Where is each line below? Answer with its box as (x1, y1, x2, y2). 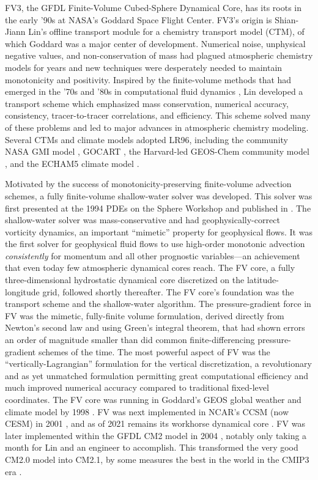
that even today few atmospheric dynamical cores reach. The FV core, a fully (5, 261, 295, 274)
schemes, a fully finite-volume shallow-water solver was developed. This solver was (5, 189, 312, 202)
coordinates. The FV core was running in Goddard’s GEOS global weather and (5, 393, 301, 405)
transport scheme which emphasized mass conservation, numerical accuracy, (5, 97, 289, 109)
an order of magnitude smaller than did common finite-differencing (5, 333, 255, 346)
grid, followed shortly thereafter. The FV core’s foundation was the (42, 285, 294, 298)
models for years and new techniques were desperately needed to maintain (5, 61, 283, 73)
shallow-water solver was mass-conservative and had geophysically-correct (5, 213, 280, 226)
